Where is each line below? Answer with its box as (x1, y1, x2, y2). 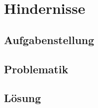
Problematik (4, 61, 68, 76)
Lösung (4, 90, 41, 106)
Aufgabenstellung (4, 32, 95, 47)
